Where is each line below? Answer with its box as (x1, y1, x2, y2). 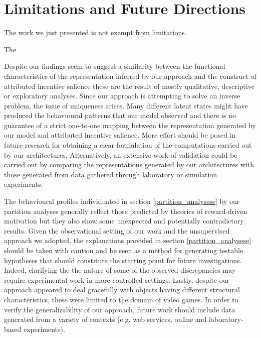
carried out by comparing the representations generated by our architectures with (4, 159, 254, 170)
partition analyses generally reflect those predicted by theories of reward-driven (4, 205, 247, 216)
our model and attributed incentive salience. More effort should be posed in (4, 130, 236, 140)
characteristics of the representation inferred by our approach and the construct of (4, 70, 256, 81)
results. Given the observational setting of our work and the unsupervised (4, 225, 230, 236)
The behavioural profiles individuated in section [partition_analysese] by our (4, 196, 240, 206)
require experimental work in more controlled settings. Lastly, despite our (4, 274, 229, 285)
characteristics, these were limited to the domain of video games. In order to (4, 294, 238, 304)
